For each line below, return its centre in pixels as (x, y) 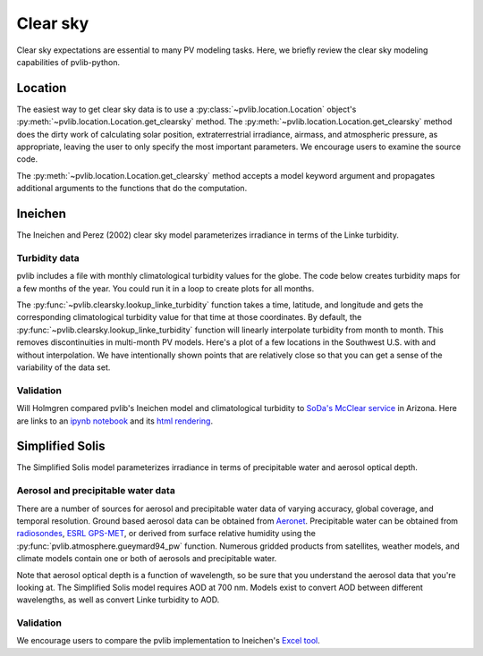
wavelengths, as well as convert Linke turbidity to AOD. (118, 600)
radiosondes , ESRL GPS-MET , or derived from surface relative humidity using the (166, 534)
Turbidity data (48, 257)
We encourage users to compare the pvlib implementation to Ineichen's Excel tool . (169, 641)
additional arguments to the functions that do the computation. (132, 189)
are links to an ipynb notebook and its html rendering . (115, 421)
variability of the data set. (64, 367)
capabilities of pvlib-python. (68, 62)
